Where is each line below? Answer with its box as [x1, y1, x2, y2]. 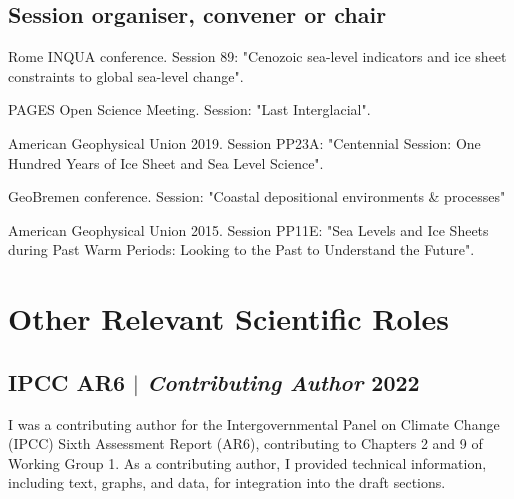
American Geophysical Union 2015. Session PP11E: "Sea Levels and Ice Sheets [8, 219, 489, 240]
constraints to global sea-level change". [8, 65, 244, 86]
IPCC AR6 [8, 366, 126, 397]
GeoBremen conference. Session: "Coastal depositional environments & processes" [8, 186, 506, 207]
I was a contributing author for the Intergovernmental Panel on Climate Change [8, 413, 500, 434]
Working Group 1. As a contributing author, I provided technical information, [8, 452, 487, 473]
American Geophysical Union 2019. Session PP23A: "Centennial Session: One [8, 132, 481, 153]
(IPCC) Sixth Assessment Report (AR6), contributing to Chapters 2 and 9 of [8, 433, 483, 454]
